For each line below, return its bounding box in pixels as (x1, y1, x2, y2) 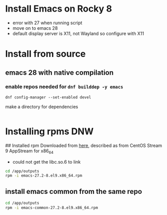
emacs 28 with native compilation (5, 68, 114, 77)
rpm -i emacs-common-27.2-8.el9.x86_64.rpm (5, 205, 98, 210)
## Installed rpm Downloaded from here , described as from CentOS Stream (5, 142, 162, 148)
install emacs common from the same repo (5, 187, 142, 196)
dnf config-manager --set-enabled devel (5, 94, 92, 100)
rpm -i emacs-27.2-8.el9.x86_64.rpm (5, 173, 82, 178)
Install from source (5, 48, 86, 60)
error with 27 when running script (12, 20, 82, 26)
